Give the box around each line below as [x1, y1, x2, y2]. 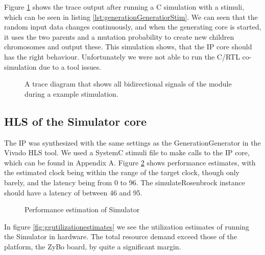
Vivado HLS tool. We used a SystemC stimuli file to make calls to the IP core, [4, 147, 250, 158]
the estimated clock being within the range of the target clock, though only [4, 167, 239, 178]
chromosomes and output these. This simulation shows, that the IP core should [4, 41, 252, 52]
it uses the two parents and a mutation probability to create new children [4, 31, 234, 42]
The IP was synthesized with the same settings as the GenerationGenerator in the [4, 137, 261, 148]
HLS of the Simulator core [4, 113, 147, 129]
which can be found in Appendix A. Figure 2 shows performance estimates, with [4, 157, 256, 167]
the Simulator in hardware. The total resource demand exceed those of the [4, 231, 237, 242]
